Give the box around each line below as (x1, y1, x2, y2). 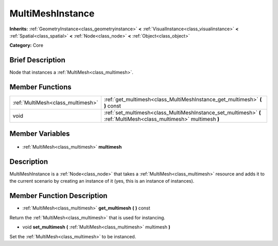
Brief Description (9, 56, 65, 64)
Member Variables (9, 129, 70, 138)
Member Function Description (9, 191, 108, 200)
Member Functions (9, 83, 72, 92)
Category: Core (9, 42, 44, 48)
